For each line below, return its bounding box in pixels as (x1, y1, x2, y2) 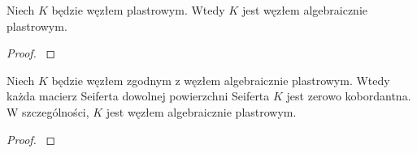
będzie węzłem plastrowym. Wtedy (51, 2, 225, 18)
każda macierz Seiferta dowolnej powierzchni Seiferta (7, 87, 270, 104)
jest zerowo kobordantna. (286, 87, 411, 104)
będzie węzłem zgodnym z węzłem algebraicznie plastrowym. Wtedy (51, 71, 390, 88)
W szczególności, (7, 103, 89, 120)
